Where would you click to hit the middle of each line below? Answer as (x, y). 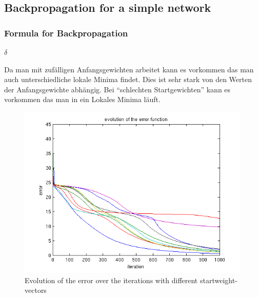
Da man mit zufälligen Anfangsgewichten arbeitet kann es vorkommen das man (129, 69)
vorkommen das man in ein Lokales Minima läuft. (82, 99)
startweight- (219, 280)
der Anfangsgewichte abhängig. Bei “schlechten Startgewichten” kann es (117, 89)
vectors (36, 290)
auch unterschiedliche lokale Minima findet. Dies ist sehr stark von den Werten (128, 79)
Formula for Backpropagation (66, 33)
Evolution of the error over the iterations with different (111, 280)
